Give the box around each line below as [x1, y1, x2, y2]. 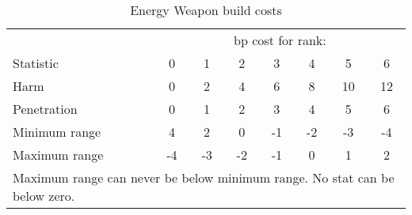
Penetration [13, 100, 78, 118]
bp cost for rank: [234, 31, 326, 49]
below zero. [13, 187, 75, 205]
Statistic [13, 54, 59, 72]
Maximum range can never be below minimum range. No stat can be [13, 168, 395, 187]
